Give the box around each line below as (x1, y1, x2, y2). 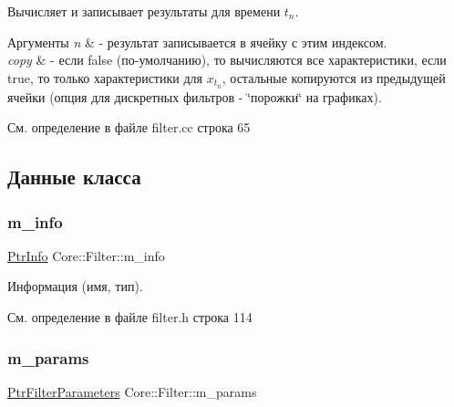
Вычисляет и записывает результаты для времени (7, 2, 281, 20)
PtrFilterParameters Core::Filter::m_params (7, 381, 257, 401)
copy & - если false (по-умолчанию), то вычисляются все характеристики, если (7, 50, 447, 69)
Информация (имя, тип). (7, 277, 143, 296)
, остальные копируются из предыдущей (222, 68, 446, 87)
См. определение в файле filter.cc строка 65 (7, 118, 251, 137)
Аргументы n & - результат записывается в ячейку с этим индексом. (7, 32, 387, 51)
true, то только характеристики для (7, 68, 202, 87)
